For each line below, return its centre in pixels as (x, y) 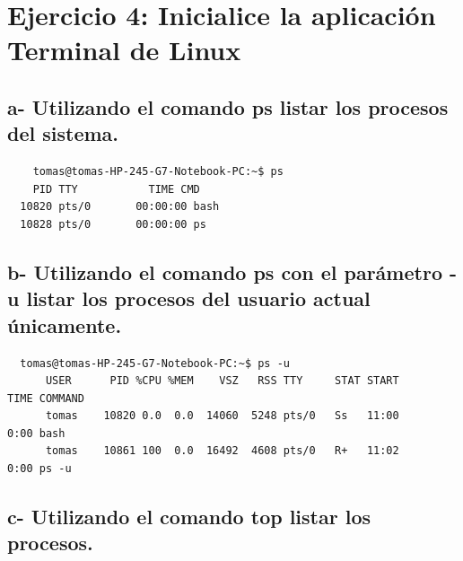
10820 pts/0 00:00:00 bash (120, 207)
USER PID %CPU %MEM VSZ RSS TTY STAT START (222, 381)
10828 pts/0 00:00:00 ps (113, 224)
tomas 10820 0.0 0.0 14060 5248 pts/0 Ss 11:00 (222, 416)
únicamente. (65, 324)
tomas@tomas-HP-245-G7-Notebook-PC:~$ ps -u (155, 363)
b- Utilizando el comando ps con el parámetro (225, 272)
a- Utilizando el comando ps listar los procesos (228, 106)
